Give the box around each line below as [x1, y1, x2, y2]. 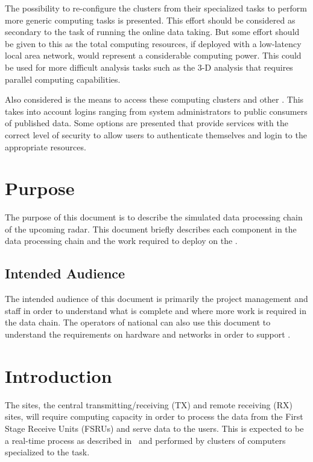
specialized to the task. [5, 446, 90, 458]
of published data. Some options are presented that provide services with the [5, 117, 288, 129]
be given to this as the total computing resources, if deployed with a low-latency [5, 37, 302, 50]
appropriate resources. [5, 140, 86, 153]
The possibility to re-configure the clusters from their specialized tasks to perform [5, 2, 307, 14]
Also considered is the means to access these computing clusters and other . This [5, 93, 304, 106]
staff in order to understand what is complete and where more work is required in [5, 304, 306, 316]
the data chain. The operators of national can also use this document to [5, 316, 271, 329]
